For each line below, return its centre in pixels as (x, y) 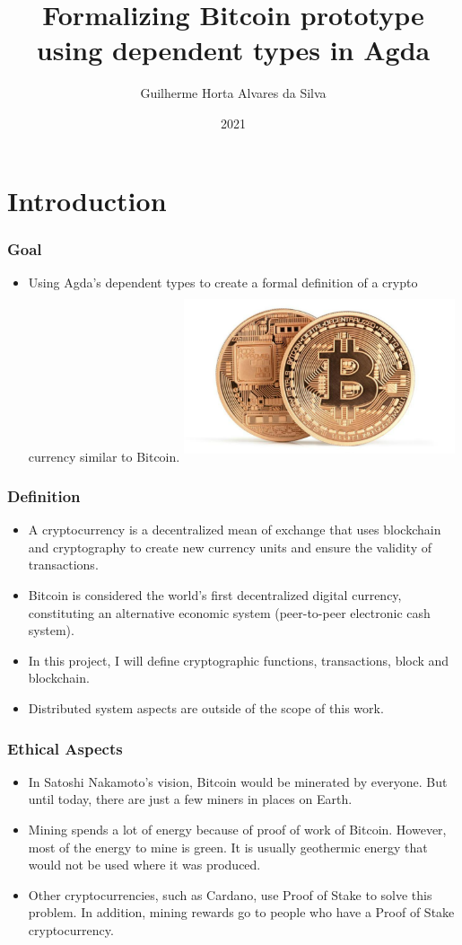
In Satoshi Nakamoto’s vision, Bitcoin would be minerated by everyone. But (238, 781)
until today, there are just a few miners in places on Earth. (190, 799)
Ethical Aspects (65, 748)
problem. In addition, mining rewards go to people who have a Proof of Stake (241, 912)
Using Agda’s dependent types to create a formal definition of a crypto (223, 282)
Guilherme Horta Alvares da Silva (233, 93)
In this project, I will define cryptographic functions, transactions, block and (239, 660)
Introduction (87, 200)
